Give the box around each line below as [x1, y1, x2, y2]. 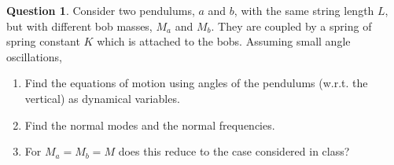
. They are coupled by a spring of [211, 17, 372, 34]
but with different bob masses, [6, 17, 153, 34]
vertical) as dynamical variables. [24, 90, 180, 106]
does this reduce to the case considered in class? [118, 143, 350, 159]
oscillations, [6, 48, 62, 64]
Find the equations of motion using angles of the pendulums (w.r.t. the [24, 75, 368, 91]
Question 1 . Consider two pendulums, [6, 2, 195, 18]
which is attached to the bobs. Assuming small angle [97, 33, 351, 49]
